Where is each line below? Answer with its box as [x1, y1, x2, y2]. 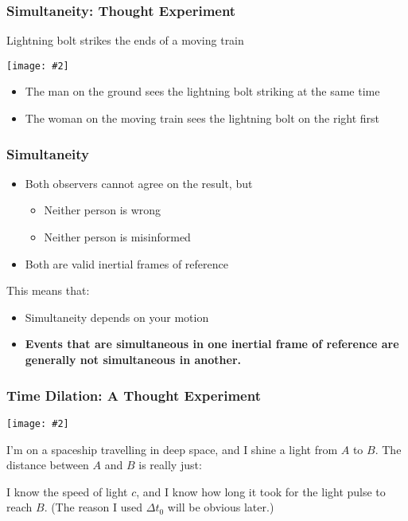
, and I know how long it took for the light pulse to [136, 483, 386, 499]
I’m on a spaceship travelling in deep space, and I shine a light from [6, 441, 338, 457]
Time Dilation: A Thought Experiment [6, 385, 261, 405]
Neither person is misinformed [44, 229, 191, 245]
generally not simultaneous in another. [25, 351, 242, 368]
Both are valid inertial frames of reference [25, 255, 228, 272]
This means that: [6, 282, 90, 299]
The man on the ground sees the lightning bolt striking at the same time [25, 83, 380, 100]
